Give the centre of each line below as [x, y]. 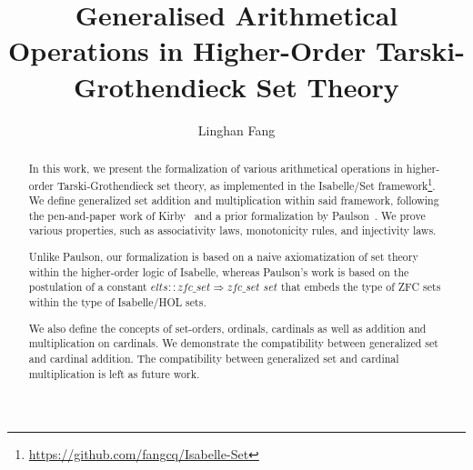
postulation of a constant [88, 287]
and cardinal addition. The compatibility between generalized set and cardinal [214, 358]
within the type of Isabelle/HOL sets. [117, 302]
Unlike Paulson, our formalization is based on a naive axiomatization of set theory [223, 257]
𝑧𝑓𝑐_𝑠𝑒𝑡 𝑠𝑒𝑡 [252, 288]
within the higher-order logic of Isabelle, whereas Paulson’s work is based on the [219, 271]
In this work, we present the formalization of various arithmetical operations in [216, 168]
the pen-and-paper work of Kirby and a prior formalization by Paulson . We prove [227, 215]
